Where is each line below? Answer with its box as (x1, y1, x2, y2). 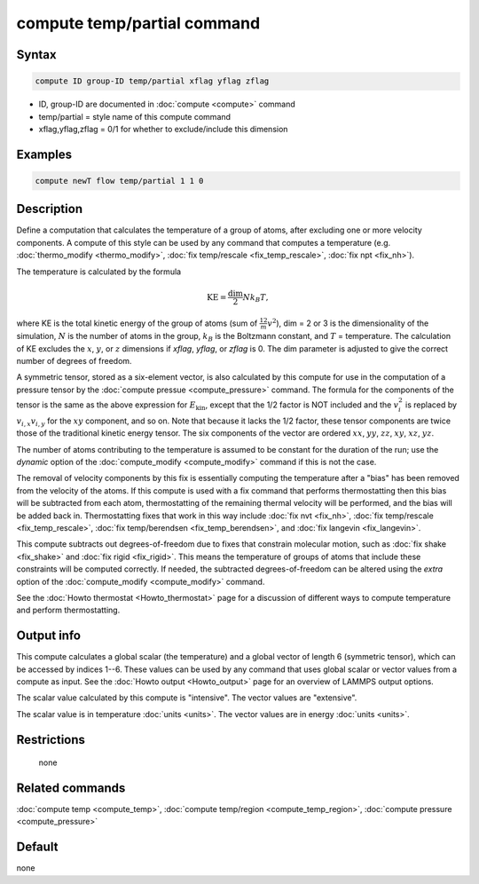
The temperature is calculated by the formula (16, 266, 182, 277)
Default (16, 840, 59, 855)
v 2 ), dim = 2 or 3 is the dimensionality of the (267, 316, 429, 328)
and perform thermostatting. (16, 604, 121, 616)
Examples (16, 146, 73, 162)
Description (16, 201, 83, 217)
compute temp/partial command (16, 13, 261, 33)
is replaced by (404, 399, 457, 410)
